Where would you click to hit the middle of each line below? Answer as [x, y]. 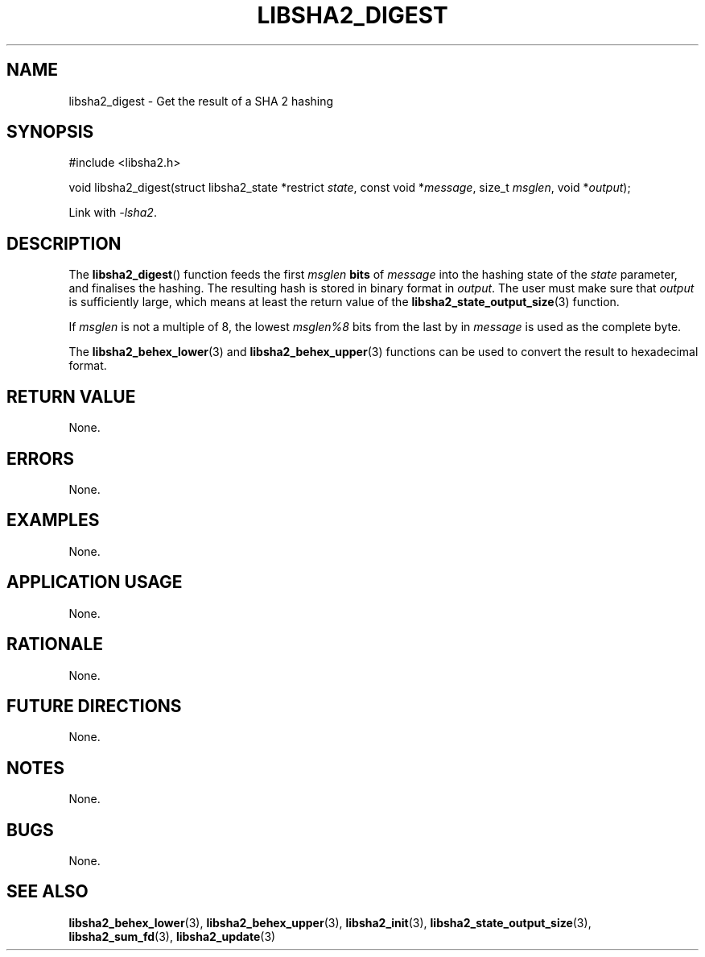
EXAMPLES [53, 520]
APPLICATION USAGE [95, 582]
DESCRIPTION [64, 243]
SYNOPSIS [50, 132]
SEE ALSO [47, 892]
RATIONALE [55, 644]
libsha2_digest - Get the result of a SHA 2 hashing [201, 101]
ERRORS [41, 458]
